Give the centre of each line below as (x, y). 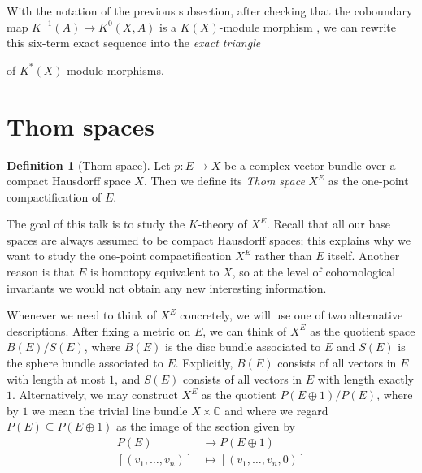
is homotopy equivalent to (155, 272)
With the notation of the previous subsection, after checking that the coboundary (210, 11)
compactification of (54, 196)
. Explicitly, (204, 363)
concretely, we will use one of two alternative (291, 315)
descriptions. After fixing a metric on (99, 330)
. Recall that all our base (328, 224)
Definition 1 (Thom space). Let (89, 165)
